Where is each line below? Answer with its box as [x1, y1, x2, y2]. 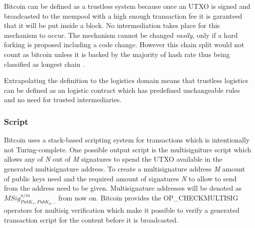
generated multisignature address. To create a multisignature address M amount [4, 163, 245, 173]
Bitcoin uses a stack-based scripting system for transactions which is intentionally [4, 135, 250, 145]
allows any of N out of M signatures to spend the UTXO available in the [4, 154, 223, 164]
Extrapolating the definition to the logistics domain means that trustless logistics [4, 75, 249, 85]
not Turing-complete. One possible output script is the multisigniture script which [4, 144, 252, 154]
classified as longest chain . [4, 58, 85, 69]
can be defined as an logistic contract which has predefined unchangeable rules [4, 85, 240, 95]
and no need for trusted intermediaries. [4, 94, 122, 105]
